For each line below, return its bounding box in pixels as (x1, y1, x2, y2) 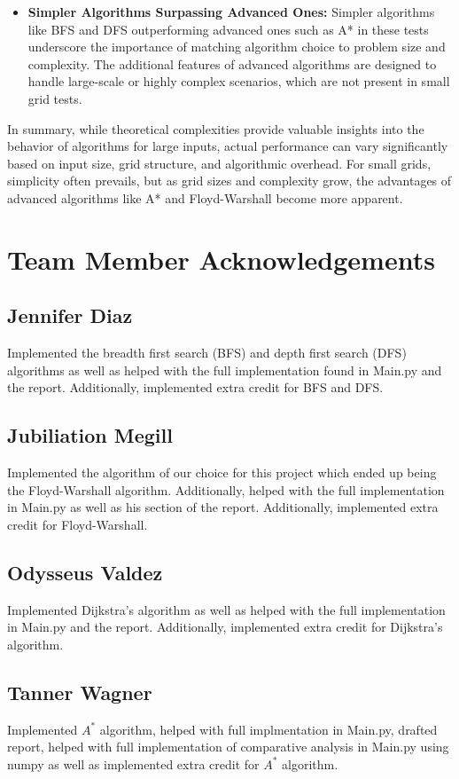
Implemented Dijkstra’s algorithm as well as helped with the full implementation (7, 600, 446, 618)
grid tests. (27, 89, 82, 107)
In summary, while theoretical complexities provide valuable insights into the (7, 119, 424, 138)
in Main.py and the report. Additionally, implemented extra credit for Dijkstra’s (7, 618, 443, 636)
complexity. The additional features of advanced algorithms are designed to (27, 54, 437, 73)
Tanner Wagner (7, 678, 152, 705)
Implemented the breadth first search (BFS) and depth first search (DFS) (7, 343, 407, 362)
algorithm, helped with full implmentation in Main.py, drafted (99, 720, 438, 738)
